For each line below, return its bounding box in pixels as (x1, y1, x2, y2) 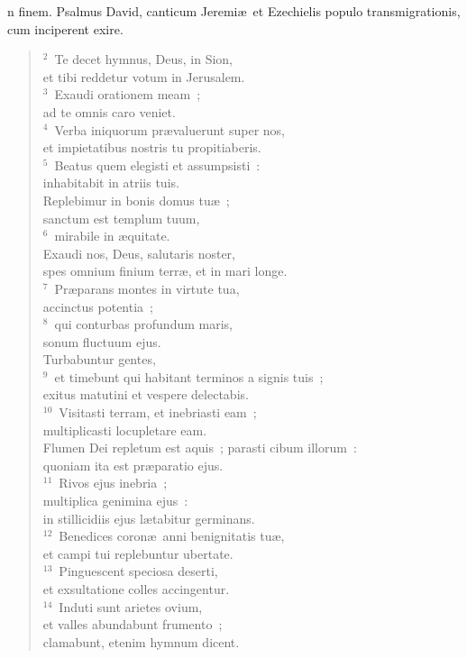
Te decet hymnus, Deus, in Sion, (54, 50, 233, 69)
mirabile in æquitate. (54, 226, 170, 245)
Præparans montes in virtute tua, (54, 279, 240, 297)
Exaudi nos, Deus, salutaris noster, (42, 243, 236, 262)
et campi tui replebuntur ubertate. (42, 544, 233, 562)
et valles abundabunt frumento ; (42, 615, 223, 634)
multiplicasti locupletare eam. (42, 420, 207, 439)
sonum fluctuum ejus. (42, 332, 161, 351)
